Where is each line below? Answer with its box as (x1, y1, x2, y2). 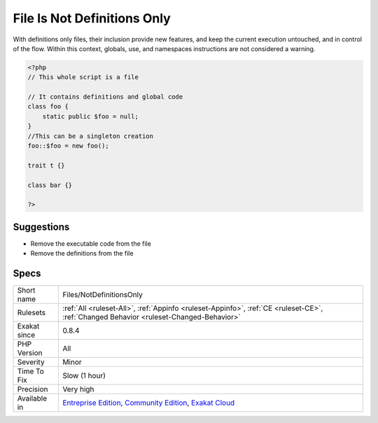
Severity (17, 357, 45, 367)
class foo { (27, 102, 69, 111)
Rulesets (17, 308, 45, 318)
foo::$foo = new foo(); (27, 142, 110, 150)
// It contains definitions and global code (27, 93, 183, 101)
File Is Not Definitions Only (13, 11, 171, 26)
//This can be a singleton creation (27, 132, 154, 140)
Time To (17, 366, 45, 376)
